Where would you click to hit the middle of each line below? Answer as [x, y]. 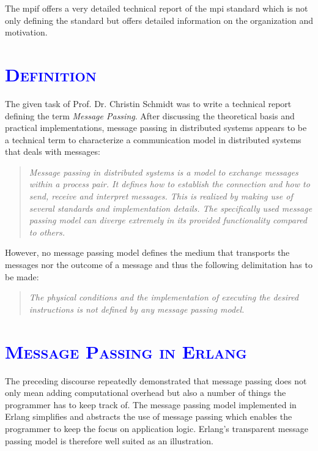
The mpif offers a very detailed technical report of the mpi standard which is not [157, 8]
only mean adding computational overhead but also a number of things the [146, 393]
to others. [47, 232]
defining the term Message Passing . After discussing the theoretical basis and [150, 115]
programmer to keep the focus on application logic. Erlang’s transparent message [157, 428]
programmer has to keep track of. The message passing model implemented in [151, 404]
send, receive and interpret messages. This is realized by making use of [161, 196]
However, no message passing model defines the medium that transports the [147, 252]
